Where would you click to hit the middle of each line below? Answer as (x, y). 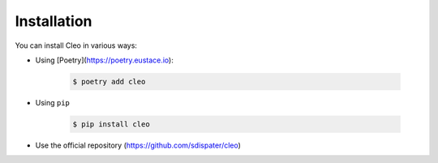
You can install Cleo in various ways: (76, 45)
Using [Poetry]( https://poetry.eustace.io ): (104, 60)
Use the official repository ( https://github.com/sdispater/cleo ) (138, 145)
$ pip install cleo (111, 124)
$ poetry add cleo (109, 81)
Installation (54, 21)
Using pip (53, 102)
